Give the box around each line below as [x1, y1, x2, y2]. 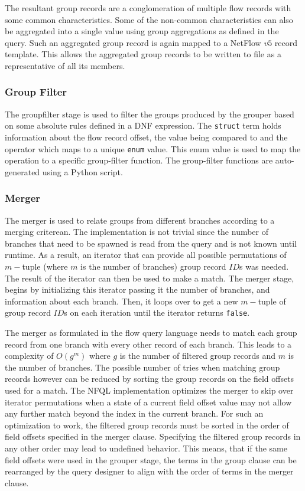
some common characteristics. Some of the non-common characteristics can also [5, 13, 293, 25]
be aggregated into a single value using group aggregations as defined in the [5, 25, 279, 37]
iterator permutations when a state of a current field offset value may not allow [5, 395, 292, 408]
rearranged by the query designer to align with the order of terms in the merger [5, 465, 294, 477]
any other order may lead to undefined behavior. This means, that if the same [5, 442, 287, 454]
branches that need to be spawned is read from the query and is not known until [5, 237, 297, 249]
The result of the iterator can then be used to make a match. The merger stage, [5, 271, 294, 284]
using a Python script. [42, 165, 123, 178]
